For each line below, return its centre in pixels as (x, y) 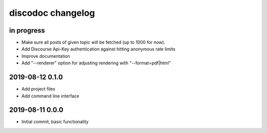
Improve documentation (46, 56)
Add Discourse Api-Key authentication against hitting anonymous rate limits (98, 49)
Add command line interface (50, 96)
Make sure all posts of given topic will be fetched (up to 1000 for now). (93, 43)
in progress (27, 30)
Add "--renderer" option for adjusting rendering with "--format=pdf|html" (96, 63)
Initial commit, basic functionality (55, 122)
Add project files (38, 89)
